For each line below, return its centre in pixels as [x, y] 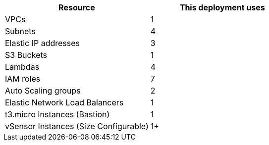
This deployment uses [222, 7]
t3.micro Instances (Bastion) [57, 114]
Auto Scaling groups [43, 91]
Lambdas [22, 67]
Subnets [20, 31]
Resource [77, 7]
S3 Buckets [26, 55]
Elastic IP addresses [43, 43]
